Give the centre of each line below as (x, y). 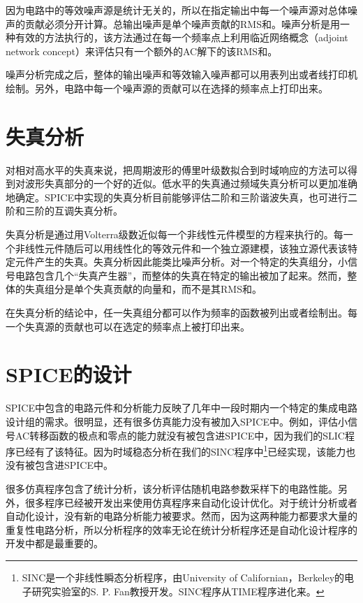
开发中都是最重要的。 (54, 543)
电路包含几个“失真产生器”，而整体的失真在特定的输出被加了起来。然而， (181, 275)
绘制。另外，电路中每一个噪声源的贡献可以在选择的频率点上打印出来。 (167, 88)
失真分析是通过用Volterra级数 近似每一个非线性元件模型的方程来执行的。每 (175, 234)
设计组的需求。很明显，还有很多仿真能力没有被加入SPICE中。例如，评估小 (177, 421)
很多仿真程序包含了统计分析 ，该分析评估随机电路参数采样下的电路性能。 (172, 488)
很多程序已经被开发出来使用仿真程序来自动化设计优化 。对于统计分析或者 (191, 502)
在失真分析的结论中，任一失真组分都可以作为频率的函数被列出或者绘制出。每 (181, 313)
